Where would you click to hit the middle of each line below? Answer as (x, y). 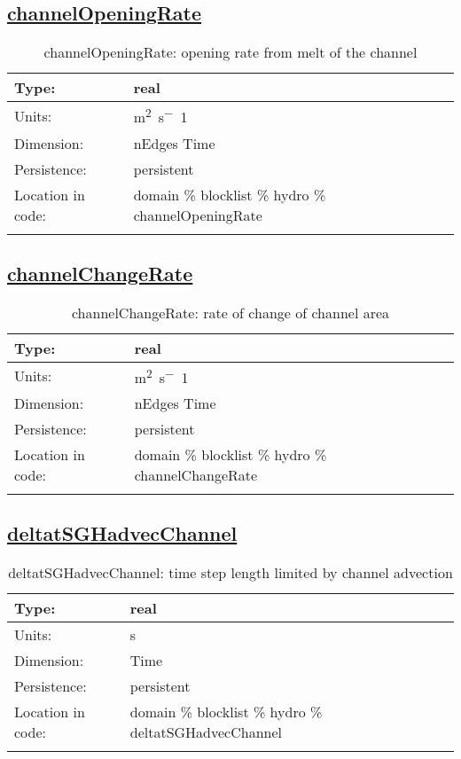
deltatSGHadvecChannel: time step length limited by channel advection (230, 573)
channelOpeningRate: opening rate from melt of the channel (230, 52)
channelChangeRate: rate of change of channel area (230, 312)
